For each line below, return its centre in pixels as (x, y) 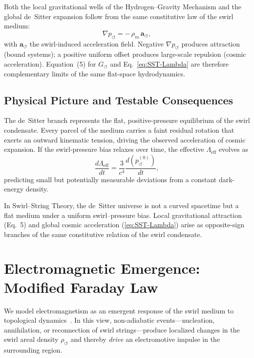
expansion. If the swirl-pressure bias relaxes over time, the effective (104, 149)
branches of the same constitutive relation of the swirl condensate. (103, 234)
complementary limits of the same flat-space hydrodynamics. (95, 73)
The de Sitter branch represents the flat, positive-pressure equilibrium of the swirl (127, 120)
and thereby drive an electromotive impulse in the (145, 339)
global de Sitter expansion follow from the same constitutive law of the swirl (119, 16)
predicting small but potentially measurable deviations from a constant (110, 179)
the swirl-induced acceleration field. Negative (97, 43)
